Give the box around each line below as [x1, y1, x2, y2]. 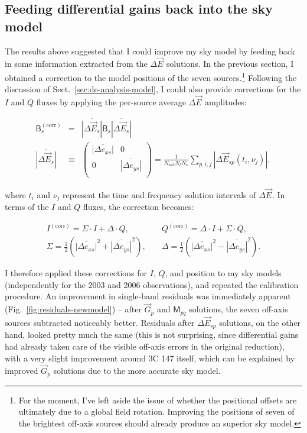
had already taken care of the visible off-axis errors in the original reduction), [5, 340, 285, 353]
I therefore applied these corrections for [5, 267, 148, 279]
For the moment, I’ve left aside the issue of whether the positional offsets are [18, 393, 297, 406]
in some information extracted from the [5, 57, 148, 70]
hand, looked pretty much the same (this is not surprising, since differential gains [5, 328, 299, 341]
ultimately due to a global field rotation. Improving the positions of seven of [18, 405, 295, 418]
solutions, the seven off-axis [189, 303, 288, 315]
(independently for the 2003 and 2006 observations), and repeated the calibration [5, 278, 299, 290]
